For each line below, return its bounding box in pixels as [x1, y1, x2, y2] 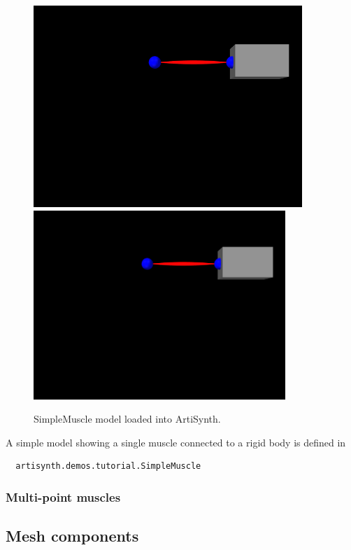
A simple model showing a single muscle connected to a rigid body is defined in [6, 435, 346, 449]
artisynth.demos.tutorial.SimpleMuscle [15, 461, 201, 472]
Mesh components [6, 525, 139, 547]
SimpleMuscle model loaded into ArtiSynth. [34, 411, 221, 426]
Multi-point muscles [6, 488, 121, 505]
